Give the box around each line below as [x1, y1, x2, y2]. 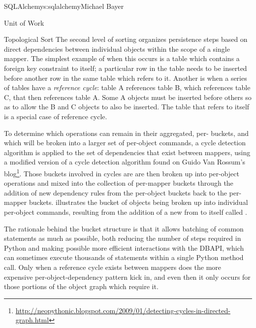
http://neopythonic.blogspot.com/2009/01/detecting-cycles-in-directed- [15, 305, 230, 315]
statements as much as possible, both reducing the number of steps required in [4, 233, 241, 243]
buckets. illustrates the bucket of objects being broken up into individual [29, 197, 248, 207]
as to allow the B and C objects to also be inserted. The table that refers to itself [4, 101, 250, 112]
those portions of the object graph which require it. [4, 281, 159, 292]
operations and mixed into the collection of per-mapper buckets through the [4, 178, 233, 188]
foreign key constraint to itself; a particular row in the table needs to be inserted [4, 63, 247, 73]
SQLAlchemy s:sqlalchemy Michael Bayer [4, 1, 124, 11]
